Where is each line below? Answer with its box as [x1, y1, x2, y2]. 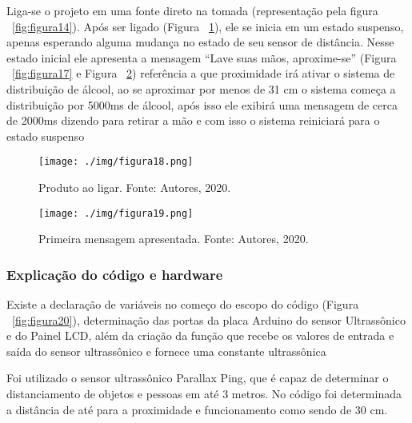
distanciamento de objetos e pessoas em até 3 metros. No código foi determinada [6, 385, 402, 402]
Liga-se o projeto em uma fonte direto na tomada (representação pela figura [6, 2, 378, 18]
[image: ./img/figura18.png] [38, 156, 194, 168]
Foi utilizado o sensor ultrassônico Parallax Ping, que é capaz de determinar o [6, 369, 389, 386]
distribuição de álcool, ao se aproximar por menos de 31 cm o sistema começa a [6, 80, 396, 97]
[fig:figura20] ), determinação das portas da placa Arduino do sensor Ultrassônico [12, 311, 406, 328]
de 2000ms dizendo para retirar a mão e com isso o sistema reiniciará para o [6, 112, 380, 129]
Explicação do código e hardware [6, 264, 223, 284]
